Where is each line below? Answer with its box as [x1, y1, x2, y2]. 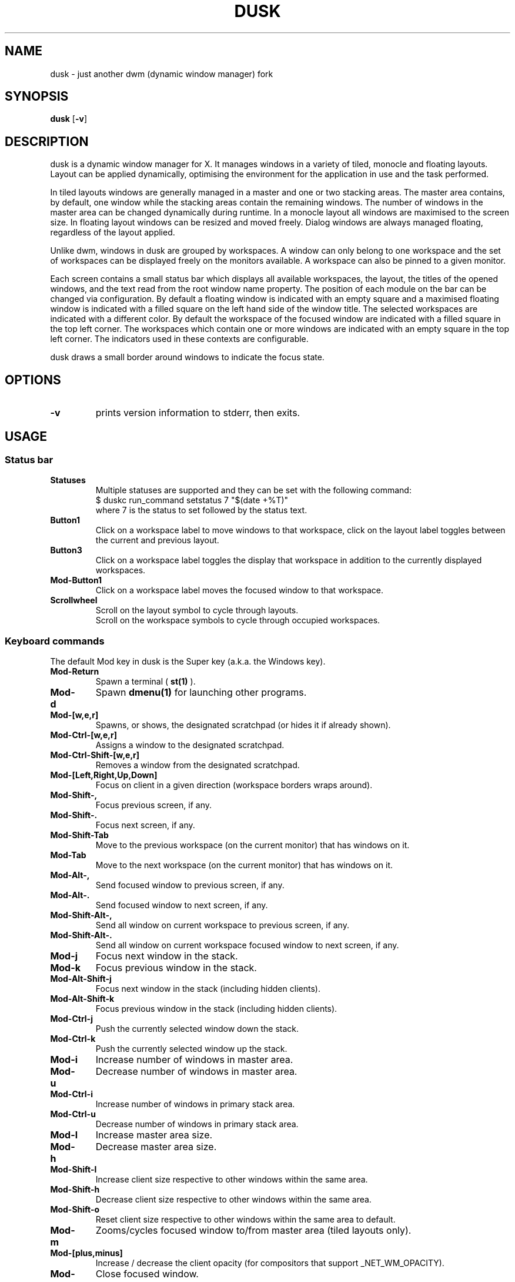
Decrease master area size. [95, 1141, 217, 1153]
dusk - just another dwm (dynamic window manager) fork [50, 68, 273, 79]
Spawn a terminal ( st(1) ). [95, 676, 196, 687]
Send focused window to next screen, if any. [95, 900, 268, 911]
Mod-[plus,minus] [50, 1248, 123, 1258]
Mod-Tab [50, 850, 86, 861]
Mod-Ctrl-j [50, 1014, 93, 1024]
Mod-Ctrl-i [50, 1089, 93, 1100]
